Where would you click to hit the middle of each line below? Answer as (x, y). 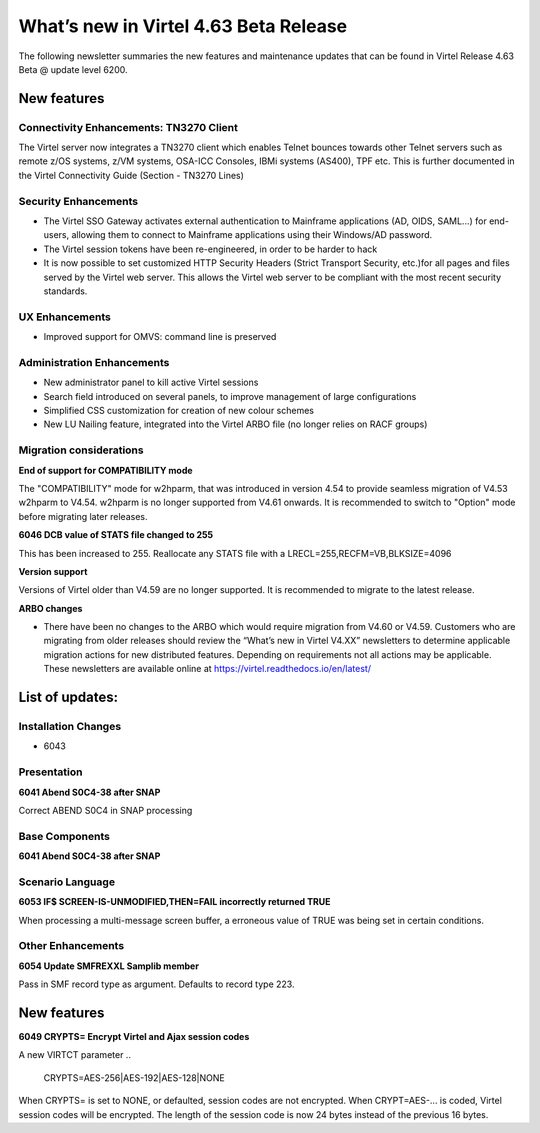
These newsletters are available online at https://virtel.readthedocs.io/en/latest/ (207, 669)
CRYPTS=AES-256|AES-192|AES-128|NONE (134, 1077)
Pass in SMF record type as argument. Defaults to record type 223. (156, 984)
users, (56, 235)
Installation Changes (70, 727)
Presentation (50, 772)
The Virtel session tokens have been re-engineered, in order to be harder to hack (210, 249)
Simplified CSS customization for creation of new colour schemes (179, 411)
